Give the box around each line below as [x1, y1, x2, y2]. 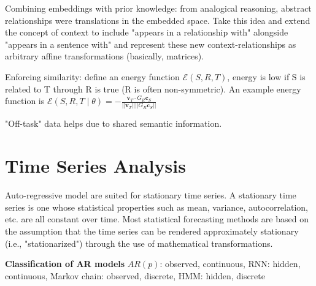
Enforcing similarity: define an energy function [5, 70, 180, 83]
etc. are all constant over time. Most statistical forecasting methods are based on [5, 213, 309, 225]
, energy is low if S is [227, 70, 306, 83]
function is [5, 94, 45, 107]
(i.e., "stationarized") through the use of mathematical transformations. [5, 236, 273, 249]
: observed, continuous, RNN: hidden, [160, 257, 301, 270]
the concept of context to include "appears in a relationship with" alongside [5, 26, 288, 39]
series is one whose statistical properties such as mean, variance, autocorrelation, [5, 200, 308, 213]
